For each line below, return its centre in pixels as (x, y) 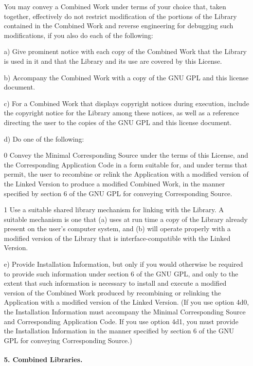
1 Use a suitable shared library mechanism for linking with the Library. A (114, 210)
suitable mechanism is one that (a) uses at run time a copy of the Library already (126, 219)
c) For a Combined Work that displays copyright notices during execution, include (126, 103)
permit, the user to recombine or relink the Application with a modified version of (126, 174)
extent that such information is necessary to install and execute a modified (115, 283)
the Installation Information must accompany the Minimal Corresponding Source (125, 312)
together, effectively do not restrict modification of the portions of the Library (120, 16)
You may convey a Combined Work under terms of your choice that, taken (115, 6)
